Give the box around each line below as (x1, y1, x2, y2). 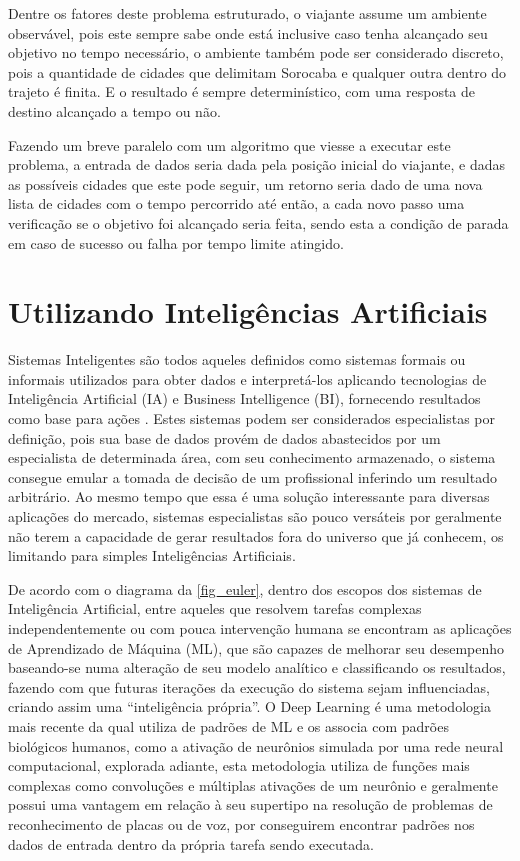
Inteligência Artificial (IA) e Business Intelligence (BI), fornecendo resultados (8, 388, 481, 409)
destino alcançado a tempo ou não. (8, 100, 221, 121)
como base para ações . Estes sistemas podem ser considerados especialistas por (8, 408, 495, 429)
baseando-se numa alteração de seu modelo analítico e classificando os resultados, (8, 657, 506, 678)
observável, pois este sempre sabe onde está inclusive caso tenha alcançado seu (8, 22, 488, 43)
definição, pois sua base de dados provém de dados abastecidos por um (8, 427, 441, 448)
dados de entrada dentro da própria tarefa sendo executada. (8, 833, 374, 854)
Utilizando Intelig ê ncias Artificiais (8, 291, 488, 332)
